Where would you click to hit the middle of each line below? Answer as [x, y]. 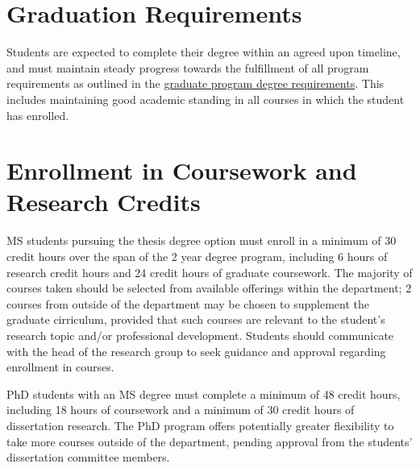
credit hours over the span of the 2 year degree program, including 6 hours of [197, 256]
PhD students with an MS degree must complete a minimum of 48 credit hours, [204, 393]
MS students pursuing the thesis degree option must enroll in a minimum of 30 [202, 240]
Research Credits [104, 202]
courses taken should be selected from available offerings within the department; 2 [209, 288]
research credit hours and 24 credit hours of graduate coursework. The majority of [210, 272]
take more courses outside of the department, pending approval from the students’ [210, 441]
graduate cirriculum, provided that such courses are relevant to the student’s [196, 319]
